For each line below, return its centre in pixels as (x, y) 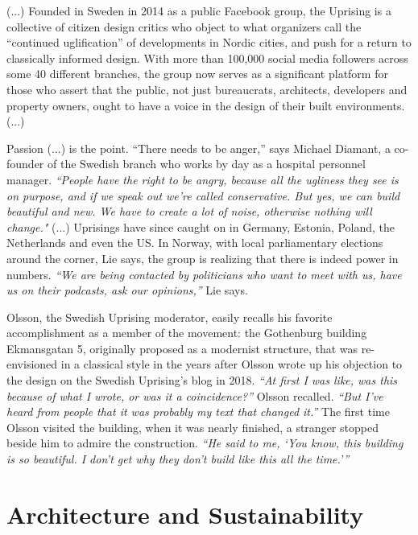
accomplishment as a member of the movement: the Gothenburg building (187, 333)
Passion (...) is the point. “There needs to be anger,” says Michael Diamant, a (199, 148)
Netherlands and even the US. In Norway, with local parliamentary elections (195, 243)
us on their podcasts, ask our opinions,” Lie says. (127, 290)
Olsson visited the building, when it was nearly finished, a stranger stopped (192, 427)
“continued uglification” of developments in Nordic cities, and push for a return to (209, 42)
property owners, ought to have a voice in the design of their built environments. (206, 105)
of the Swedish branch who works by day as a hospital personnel (207, 164)
